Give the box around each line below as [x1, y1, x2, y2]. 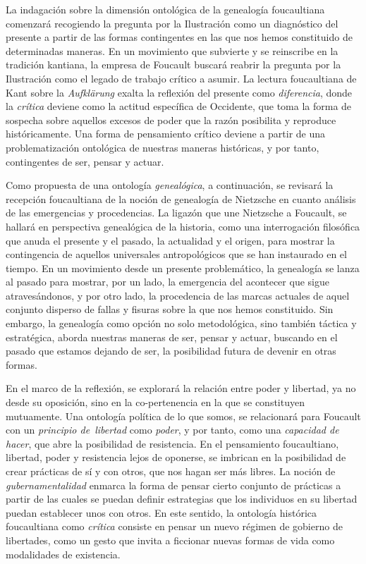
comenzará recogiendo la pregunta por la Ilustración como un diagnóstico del [6, 16, 338, 30]
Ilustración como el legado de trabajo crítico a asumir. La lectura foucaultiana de [6, 70, 357, 85]
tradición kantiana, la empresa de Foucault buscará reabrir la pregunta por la [6, 57, 341, 72]
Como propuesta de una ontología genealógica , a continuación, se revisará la [6, 178, 334, 192]
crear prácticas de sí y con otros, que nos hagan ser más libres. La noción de [6, 464, 336, 478]
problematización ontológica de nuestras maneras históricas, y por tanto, [6, 140, 319, 154]
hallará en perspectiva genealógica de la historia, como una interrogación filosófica [6, 219, 360, 233]
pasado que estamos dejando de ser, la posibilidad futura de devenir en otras [6, 343, 336, 358]
